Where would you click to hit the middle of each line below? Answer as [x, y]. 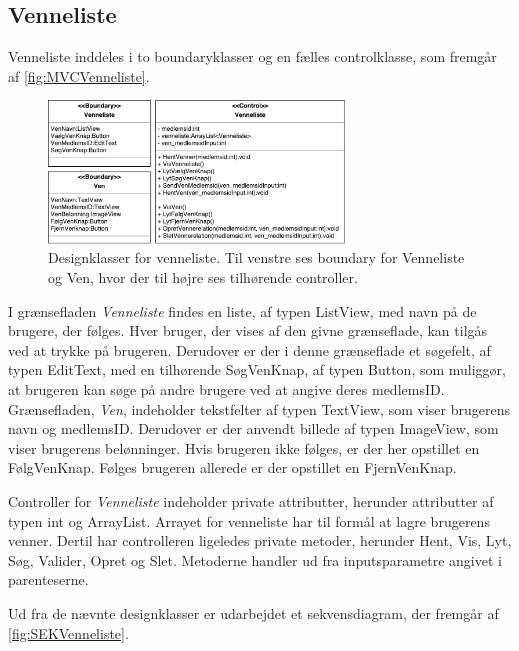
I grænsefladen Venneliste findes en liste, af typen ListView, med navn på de [242, 310]
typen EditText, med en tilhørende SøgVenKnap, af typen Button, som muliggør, [257, 369]
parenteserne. [48, 579]
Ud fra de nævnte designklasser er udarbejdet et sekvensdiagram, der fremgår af [253, 612]
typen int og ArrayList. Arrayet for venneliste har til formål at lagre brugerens [249, 520]
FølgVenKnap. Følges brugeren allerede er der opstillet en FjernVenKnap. [232, 467]
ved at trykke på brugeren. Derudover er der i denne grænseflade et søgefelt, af [249, 349]
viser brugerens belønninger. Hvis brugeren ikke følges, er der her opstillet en [244, 447]
